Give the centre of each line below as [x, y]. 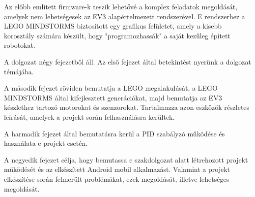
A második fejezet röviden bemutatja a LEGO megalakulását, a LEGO [111, 88]
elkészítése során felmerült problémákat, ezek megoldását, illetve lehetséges [117, 179]
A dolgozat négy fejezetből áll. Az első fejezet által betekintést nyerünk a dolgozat [127, 61]
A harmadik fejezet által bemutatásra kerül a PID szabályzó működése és [114, 133]
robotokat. [20, 45]
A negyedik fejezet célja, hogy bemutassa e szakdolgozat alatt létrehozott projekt [126, 159]
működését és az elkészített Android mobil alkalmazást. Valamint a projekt [117, 169]
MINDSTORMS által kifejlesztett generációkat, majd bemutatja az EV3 [113, 97]
